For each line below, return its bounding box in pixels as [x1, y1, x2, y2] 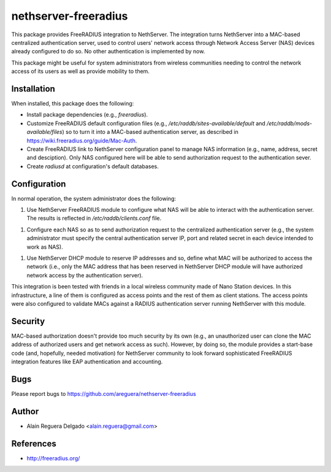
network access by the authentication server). [26, 271, 143, 279]
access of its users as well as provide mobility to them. [11, 68, 150, 75]
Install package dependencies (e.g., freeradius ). [26, 111, 148, 118]
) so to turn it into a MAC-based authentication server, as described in [62, 128, 239, 136]
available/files [26, 128, 63, 136]
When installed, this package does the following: [11, 100, 134, 107]
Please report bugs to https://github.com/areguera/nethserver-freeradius [11, 390, 196, 397]
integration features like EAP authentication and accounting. [11, 358, 163, 365]
